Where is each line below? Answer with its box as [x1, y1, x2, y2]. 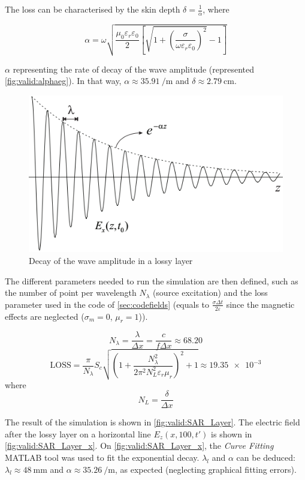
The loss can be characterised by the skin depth [5, 3, 180, 15]
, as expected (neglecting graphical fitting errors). [115, 463, 297, 475]
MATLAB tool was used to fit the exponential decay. [5, 451, 200, 463]
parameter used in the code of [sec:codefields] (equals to [5, 298, 210, 310]
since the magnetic [226, 298, 295, 310]
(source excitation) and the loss [152, 286, 268, 299]
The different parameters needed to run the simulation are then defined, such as [5, 274, 298, 287]
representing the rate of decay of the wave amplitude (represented [13, 62, 255, 75]
